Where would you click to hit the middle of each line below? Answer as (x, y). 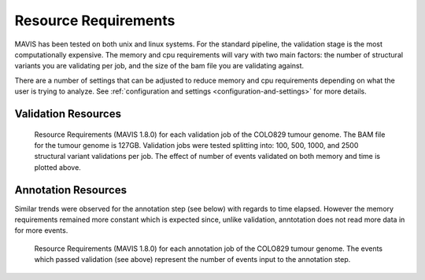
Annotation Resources (71, 190)
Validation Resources (68, 114)
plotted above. (58, 167)
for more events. (41, 230)
